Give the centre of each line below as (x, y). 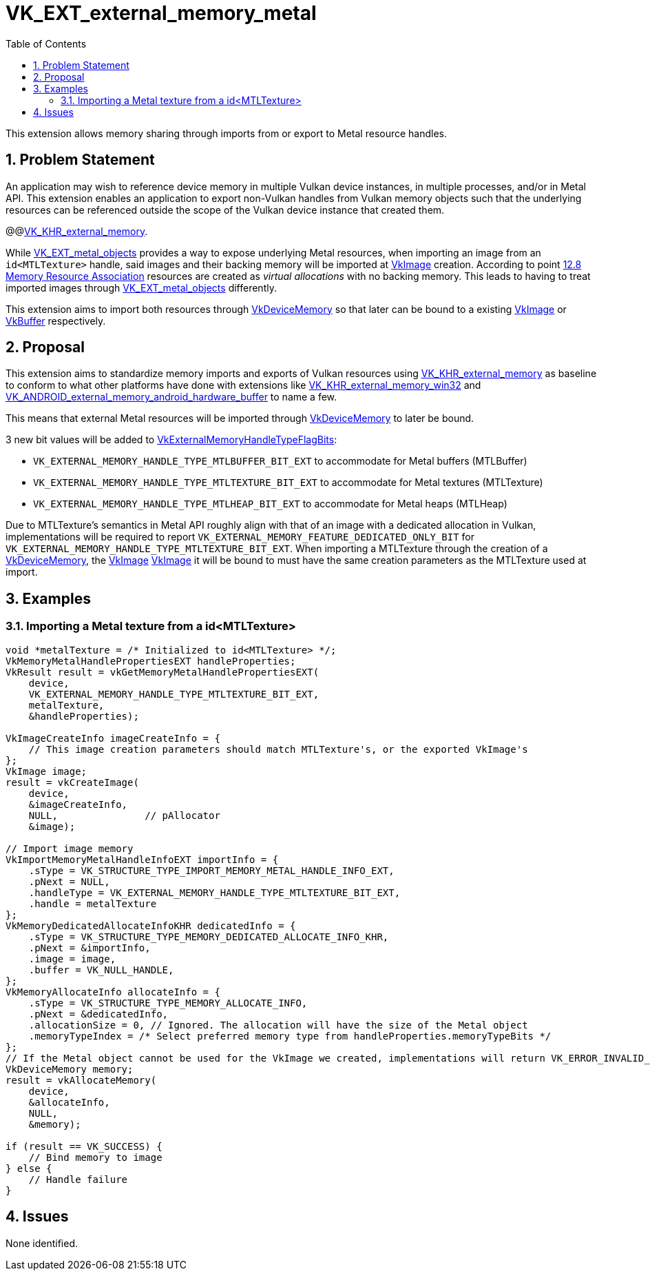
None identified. (42, 1243)
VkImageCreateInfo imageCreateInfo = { (113, 738)
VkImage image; (46, 771)
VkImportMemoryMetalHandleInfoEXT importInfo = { (142, 859)
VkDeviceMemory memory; (70, 1069)
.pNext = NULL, (69, 881)
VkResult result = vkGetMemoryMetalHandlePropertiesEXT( (162, 672)
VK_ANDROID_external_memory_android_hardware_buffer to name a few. (171, 397)
